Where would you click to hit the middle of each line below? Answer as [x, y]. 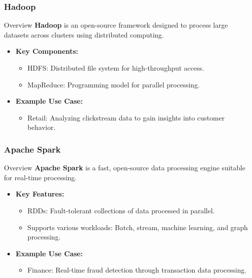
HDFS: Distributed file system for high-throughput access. [116, 68]
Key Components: [47, 51]
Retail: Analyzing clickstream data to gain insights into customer [126, 117]
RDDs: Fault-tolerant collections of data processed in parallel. [121, 210]
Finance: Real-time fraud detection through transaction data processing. [137, 270]
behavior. [42, 127]
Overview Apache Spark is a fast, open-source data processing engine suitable [125, 168]
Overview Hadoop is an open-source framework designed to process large [116, 25]
